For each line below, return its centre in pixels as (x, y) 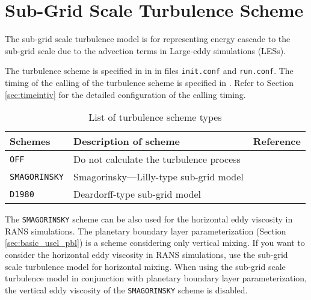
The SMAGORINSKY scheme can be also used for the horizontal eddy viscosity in (149, 219)
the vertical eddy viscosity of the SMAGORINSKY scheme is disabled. (126, 289)
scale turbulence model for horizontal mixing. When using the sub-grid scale (145, 266)
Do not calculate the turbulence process (157, 159)
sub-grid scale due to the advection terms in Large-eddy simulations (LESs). (146, 50)
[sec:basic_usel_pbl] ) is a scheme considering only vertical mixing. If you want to (155, 243)
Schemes (30, 141)
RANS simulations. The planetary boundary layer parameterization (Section (146, 231)
